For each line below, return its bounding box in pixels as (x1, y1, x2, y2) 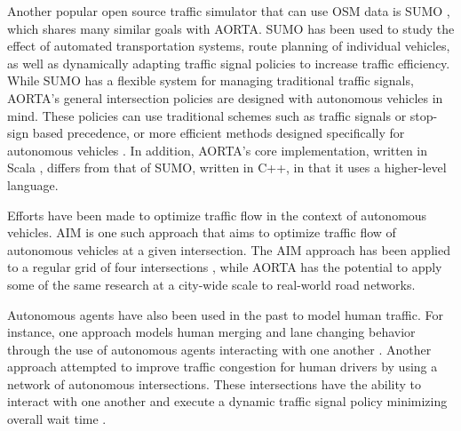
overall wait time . (7, 410, 107, 428)
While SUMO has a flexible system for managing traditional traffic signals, (7, 71, 414, 90)
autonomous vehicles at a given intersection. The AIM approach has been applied (7, 240, 450, 259)
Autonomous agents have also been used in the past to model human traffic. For (7, 305, 444, 323)
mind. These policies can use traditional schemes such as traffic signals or (7, 106, 407, 124)
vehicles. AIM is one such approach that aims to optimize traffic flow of (7, 223, 396, 242)
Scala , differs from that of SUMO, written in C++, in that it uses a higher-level (7, 158, 447, 177)
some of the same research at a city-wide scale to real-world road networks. (7, 275, 416, 293)
